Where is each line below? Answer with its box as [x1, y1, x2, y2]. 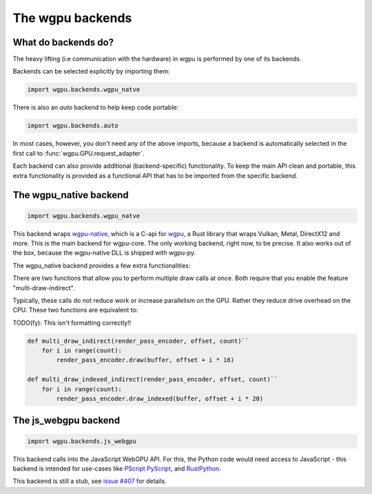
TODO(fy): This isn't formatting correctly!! [12, 319, 132, 327]
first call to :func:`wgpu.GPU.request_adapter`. [12, 149, 145, 158]
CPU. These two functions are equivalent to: [12, 306, 138, 314]
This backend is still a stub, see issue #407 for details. [12, 477, 167, 485]
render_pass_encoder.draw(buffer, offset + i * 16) [56, 356, 235, 364]
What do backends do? [12, 36, 114, 48]
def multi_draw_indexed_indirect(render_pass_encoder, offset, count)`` [27, 376, 278, 383]
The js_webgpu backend [12, 415, 121, 427]
